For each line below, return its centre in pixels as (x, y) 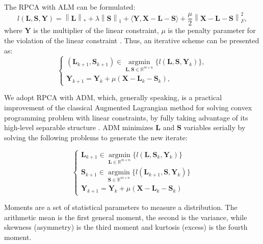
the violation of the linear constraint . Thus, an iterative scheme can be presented (132, 40)
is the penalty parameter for (212, 30)
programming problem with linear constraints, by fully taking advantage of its (126, 117)
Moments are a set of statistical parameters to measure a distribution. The (121, 207)
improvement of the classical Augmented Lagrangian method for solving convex (128, 107)
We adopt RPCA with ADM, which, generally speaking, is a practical (113, 97)
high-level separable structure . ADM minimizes (79, 127)
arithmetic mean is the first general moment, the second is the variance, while (126, 217)
